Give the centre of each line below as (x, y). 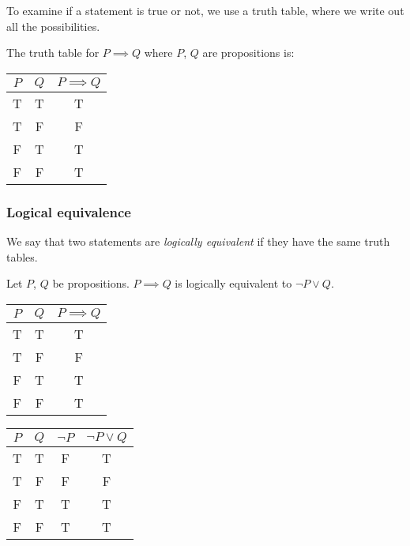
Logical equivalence (69, 211)
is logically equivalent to (233, 283)
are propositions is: (248, 53)
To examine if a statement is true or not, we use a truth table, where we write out (205, 10)
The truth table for (53, 53)
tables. (22, 256)
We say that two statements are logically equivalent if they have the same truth (198, 241)
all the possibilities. (53, 26)
